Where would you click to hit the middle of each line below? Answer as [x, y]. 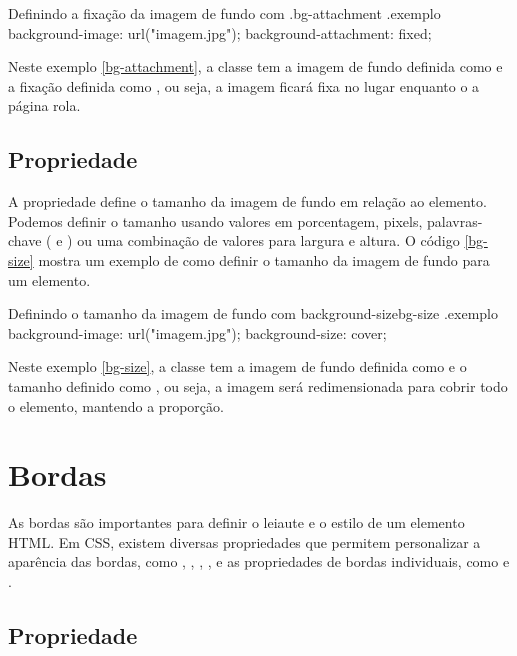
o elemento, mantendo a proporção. [116, 405]
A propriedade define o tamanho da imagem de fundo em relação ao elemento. [247, 201]
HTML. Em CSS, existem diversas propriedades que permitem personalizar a [244, 541]
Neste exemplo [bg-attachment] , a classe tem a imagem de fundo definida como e [255, 66]
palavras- [455, 220]
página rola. [44, 105]
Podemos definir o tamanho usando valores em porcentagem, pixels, [215, 220]
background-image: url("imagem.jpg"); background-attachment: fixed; [220, 32]
